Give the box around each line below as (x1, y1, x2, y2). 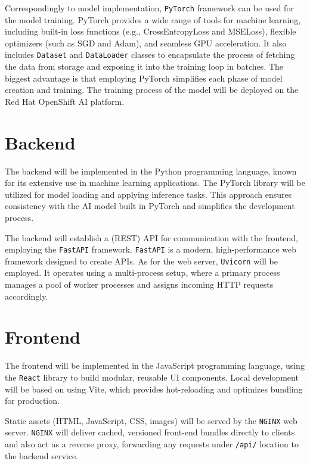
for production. (5, 394, 60, 407)
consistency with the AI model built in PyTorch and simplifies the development (5, 200, 295, 212)
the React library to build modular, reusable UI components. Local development (5, 370, 299, 383)
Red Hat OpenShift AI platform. (5, 95, 125, 107)
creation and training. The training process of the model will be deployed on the (5, 83, 299, 96)
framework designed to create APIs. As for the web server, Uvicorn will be (5, 254, 278, 267)
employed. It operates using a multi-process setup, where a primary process (5, 266, 280, 279)
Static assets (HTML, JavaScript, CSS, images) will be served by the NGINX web (5, 414, 297, 426)
